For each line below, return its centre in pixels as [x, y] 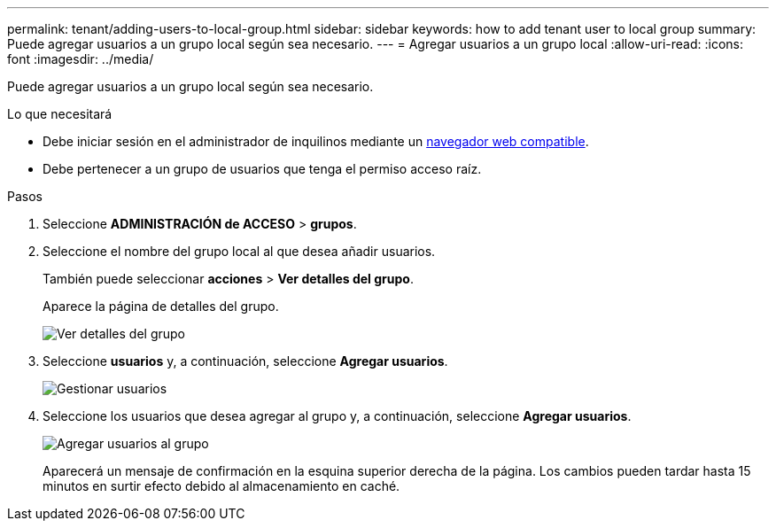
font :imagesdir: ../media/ [81, 59]
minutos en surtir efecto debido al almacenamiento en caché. [221, 486]
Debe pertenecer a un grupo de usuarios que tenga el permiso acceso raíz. [262, 169]
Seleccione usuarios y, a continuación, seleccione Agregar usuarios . [245, 361]
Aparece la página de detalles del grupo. [161, 306]
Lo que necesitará [60, 114]
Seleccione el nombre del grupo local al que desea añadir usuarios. [239, 251]
